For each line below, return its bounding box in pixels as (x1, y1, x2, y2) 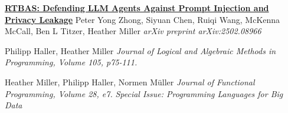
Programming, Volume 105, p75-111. (5, 56, 138, 68)
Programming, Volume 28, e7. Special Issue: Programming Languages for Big (5, 87, 283, 99)
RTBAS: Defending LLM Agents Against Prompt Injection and (5, 2, 269, 14)
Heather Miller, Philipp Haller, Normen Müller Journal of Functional (5, 75, 255, 88)
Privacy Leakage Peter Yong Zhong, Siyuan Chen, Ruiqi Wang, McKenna (5, 13, 280, 25)
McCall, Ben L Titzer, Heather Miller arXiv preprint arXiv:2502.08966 (5, 25, 261, 37)
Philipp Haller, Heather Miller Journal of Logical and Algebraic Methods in (5, 44, 276, 56)
